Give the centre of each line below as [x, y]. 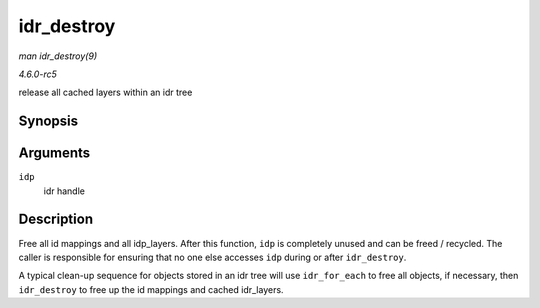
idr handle [64, 191]
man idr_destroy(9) [58, 56]
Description [56, 219]
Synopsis [48, 121]
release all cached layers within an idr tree [105, 92]
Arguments [54, 153]
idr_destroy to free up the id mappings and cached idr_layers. [151, 289]
